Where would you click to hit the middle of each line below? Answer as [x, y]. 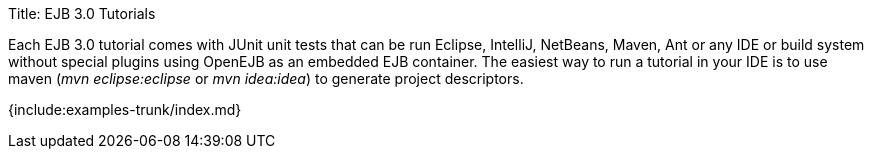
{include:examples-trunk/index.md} [125, 109]
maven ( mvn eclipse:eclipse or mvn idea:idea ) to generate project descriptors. [266, 78]
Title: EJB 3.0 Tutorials [82, 13]
